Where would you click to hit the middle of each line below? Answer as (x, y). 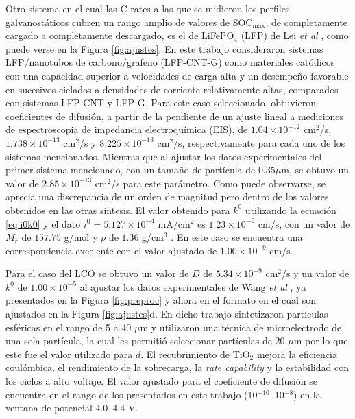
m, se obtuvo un (315, 170)
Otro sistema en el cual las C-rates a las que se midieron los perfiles (148, 8)
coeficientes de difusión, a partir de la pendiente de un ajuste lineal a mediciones (175, 116)
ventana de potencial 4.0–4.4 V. (72, 408)
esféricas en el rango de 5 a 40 (69, 327)
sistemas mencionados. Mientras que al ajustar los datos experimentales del (164, 156)
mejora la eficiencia (297, 354)
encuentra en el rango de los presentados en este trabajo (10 (132, 394)
